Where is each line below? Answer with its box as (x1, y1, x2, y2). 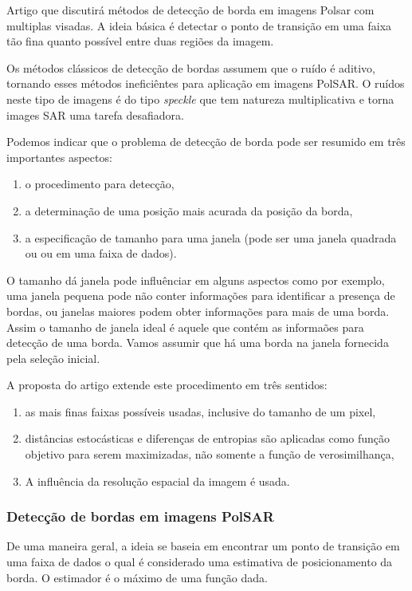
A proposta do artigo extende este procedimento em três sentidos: (6, 376, 328, 393)
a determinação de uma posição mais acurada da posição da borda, (25, 202, 353, 219)
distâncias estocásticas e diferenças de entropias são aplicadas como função (25, 430, 390, 447)
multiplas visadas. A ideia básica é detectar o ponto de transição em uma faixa (6, 17, 392, 33)
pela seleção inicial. (6, 349, 100, 366)
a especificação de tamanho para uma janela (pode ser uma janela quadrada (25, 229, 397, 246)
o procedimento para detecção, (25, 175, 175, 192)
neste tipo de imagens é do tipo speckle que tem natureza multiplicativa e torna (6, 90, 394, 107)
